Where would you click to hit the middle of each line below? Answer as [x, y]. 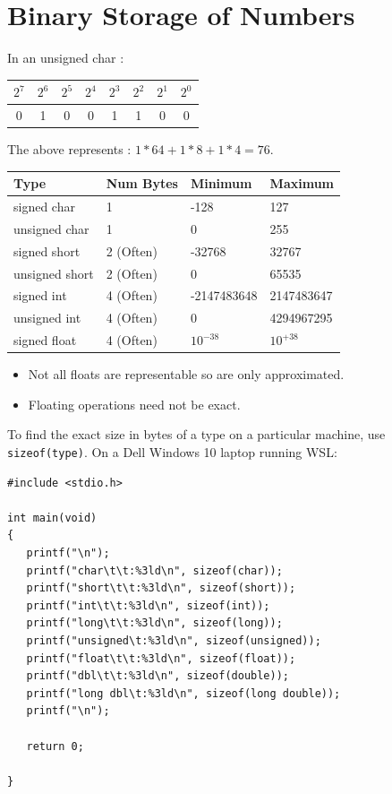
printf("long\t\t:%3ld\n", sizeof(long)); [154, 623]
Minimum [221, 183]
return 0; [55, 746]
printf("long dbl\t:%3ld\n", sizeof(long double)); [183, 693]
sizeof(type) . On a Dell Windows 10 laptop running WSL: [172, 452]
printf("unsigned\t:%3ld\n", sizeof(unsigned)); [174, 641]
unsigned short [54, 273]
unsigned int [47, 318]
